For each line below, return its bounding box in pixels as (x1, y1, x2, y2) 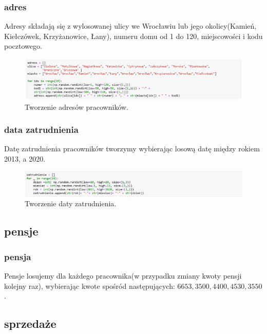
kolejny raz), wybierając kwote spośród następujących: (4, 280, 175, 291)
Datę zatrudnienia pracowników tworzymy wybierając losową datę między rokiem (4, 143, 260, 154)
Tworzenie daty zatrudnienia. (25, 198, 117, 209)
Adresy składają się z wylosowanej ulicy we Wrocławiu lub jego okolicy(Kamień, (4, 21, 257, 31)
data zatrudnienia (4, 123, 79, 136)
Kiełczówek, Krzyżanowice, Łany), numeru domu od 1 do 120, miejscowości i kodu (4, 30, 263, 41)
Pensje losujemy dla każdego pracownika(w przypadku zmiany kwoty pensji (4, 270, 242, 281)
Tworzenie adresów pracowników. (25, 101, 129, 112)
